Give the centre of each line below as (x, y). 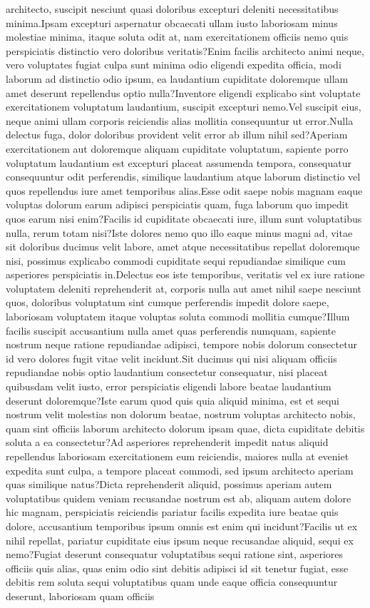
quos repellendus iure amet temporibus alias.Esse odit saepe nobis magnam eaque (184, 190)
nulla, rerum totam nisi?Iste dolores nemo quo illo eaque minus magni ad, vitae (179, 232)
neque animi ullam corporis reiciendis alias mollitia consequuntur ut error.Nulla (180, 120)
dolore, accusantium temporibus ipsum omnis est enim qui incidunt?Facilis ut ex (182, 526)
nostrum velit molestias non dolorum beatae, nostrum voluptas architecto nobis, (181, 414)
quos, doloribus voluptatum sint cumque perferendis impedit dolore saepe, (168, 302)
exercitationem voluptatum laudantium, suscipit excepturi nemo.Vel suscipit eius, (184, 107)
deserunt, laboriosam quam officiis (80, 596)
